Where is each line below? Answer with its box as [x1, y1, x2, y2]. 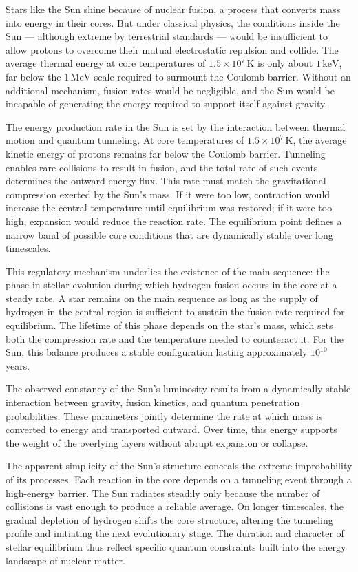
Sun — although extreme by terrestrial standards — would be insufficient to [6, 29, 328, 43]
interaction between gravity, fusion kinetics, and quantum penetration [6, 395, 300, 410]
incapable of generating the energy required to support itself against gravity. [6, 96, 328, 111]
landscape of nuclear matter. [6, 553, 125, 567]
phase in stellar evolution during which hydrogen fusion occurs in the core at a [6, 277, 337, 292]
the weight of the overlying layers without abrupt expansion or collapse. [6, 435, 308, 449]
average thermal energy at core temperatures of [6, 56, 206, 70]
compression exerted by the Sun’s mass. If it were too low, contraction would [6, 187, 330, 201]
